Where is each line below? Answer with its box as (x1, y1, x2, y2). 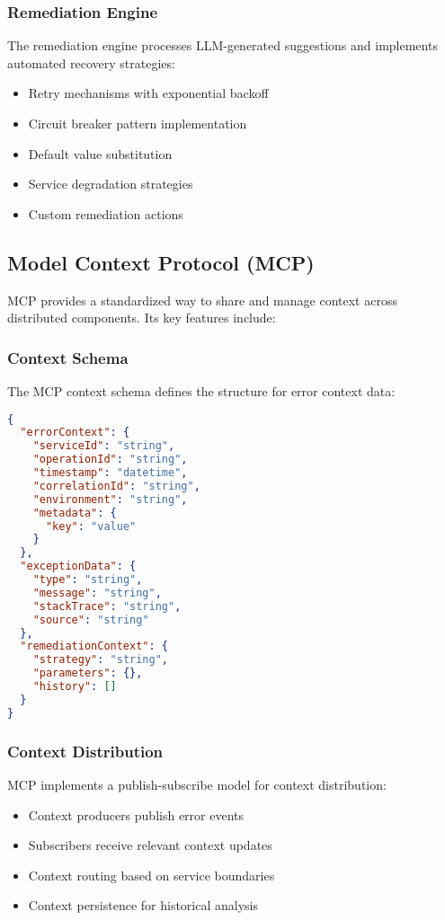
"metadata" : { (32, 506, 117, 519)
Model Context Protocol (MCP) (7, 248, 315, 276)
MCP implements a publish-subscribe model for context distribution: (7, 774, 387, 793)
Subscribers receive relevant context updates (28, 836, 272, 854)
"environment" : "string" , (32, 492, 188, 506)
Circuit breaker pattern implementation (28, 114, 247, 132)
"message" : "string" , (32, 586, 162, 599)
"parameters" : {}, (32, 667, 143, 680)
